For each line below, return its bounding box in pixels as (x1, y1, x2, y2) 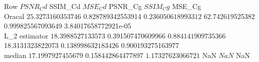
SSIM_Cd (49, 1, 80, 11)
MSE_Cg (172, 1, 201, 11)
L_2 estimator (4, 30, 48, 40)
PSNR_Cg (108, 1, 142, 11)
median (4, 49, 26, 60)
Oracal (4, 10, 24, 21)
